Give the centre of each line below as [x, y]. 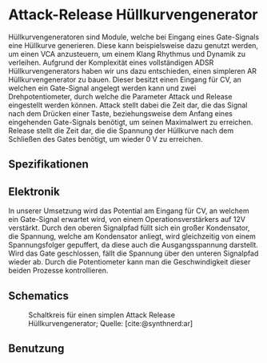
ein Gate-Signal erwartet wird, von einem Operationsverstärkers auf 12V [127, 220]
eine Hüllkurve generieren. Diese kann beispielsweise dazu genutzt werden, [133, 45]
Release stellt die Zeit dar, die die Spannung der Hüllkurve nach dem [121, 131]
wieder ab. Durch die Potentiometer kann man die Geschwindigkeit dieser [130, 262]
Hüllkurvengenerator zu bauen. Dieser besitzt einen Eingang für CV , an [125, 79]
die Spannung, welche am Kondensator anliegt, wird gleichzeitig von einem [132, 236]
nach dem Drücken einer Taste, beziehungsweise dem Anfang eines [121, 113]
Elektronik [34, 191]
